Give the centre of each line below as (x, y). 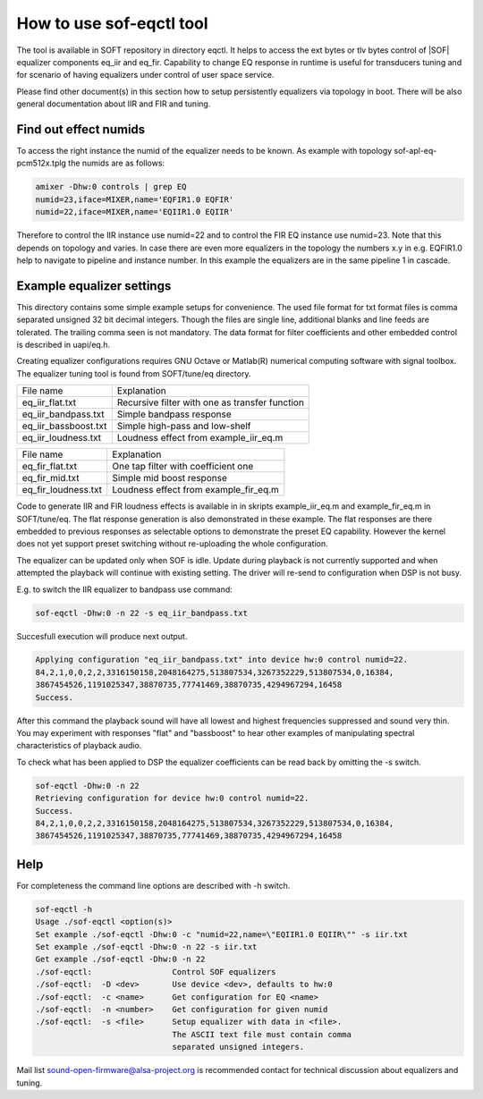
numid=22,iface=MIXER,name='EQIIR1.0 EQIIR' (135, 212)
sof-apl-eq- (415, 151)
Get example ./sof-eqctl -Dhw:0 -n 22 (120, 960)
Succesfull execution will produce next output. (102, 636)
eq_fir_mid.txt (51, 478)
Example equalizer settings (94, 286)
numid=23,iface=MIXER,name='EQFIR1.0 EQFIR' (135, 199)
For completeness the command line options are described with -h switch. (153, 885)
